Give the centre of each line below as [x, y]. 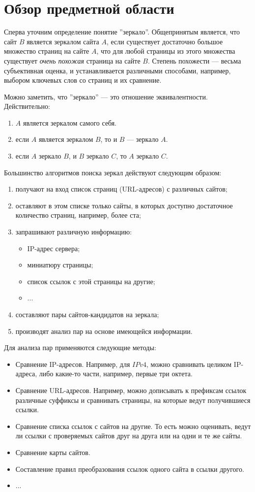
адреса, [26, 374]
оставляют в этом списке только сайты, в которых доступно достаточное [124, 205]
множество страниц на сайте [47, 51]
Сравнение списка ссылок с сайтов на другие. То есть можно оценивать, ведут [133, 426]
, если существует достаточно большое [165, 41]
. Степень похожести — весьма [194, 60]
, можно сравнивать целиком [189, 364]
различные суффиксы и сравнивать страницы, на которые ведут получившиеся [133, 400]
